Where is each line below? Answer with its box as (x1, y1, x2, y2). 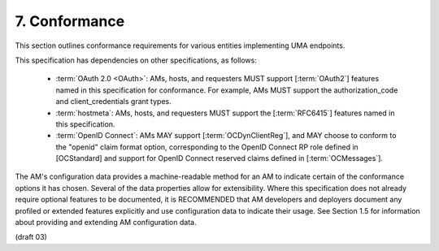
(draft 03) (15, 232, 48, 242)
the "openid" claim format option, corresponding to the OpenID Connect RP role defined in (55, 142, 359, 152)
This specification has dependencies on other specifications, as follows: (15, 55, 258, 65)
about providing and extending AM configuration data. (15, 218, 197, 227)
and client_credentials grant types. (55, 97, 172, 106)
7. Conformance (15, 12, 125, 30)
